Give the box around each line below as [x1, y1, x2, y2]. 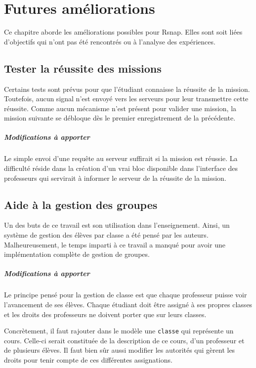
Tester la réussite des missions [4, 60, 162, 76]
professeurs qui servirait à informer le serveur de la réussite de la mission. [4, 172, 226, 183]
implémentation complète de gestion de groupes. [4, 249, 150, 259]
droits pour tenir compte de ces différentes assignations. [4, 355, 172, 365]
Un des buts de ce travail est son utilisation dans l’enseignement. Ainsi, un [4, 220, 230, 230]
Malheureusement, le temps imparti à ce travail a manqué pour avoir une [4, 239, 225, 249]
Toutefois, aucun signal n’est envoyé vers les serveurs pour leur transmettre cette [4, 93, 249, 104]
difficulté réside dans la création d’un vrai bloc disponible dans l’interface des [4, 163, 238, 173]
